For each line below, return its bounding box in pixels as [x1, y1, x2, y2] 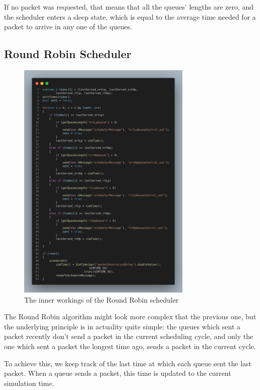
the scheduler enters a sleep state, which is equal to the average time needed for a [4, 11, 256, 22]
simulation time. [4, 377, 54, 388]
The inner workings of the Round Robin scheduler [24, 294, 179, 305]
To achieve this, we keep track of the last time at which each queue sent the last [4, 358, 252, 368]
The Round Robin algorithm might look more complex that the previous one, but [4, 311, 256, 322]
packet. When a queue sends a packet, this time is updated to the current [4, 368, 231, 378]
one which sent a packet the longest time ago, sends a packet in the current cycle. [4, 341, 256, 352]
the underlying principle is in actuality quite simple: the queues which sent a [4, 321, 241, 331]
